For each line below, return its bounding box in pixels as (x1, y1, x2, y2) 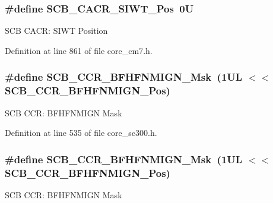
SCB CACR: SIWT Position (5, 24, 108, 37)
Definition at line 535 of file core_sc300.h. (5, 126, 157, 139)
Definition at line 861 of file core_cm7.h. (5, 44, 153, 56)
